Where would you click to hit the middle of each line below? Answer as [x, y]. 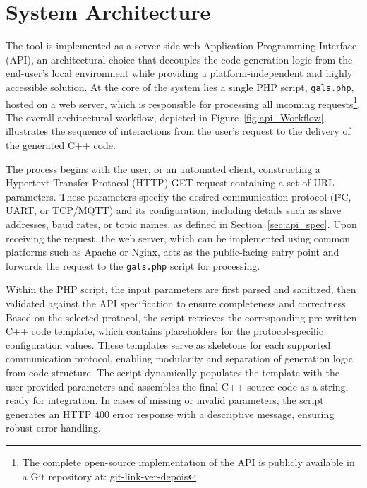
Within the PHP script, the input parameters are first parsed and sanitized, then [181, 289]
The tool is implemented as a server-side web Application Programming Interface [181, 46]
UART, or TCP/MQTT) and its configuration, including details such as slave [174, 210]
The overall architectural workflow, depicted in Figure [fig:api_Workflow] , [166, 117]
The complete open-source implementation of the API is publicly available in [188, 462]
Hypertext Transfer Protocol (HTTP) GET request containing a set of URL [170, 183]
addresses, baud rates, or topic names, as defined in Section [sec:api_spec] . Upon [181, 224]
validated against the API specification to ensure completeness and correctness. [177, 303]
